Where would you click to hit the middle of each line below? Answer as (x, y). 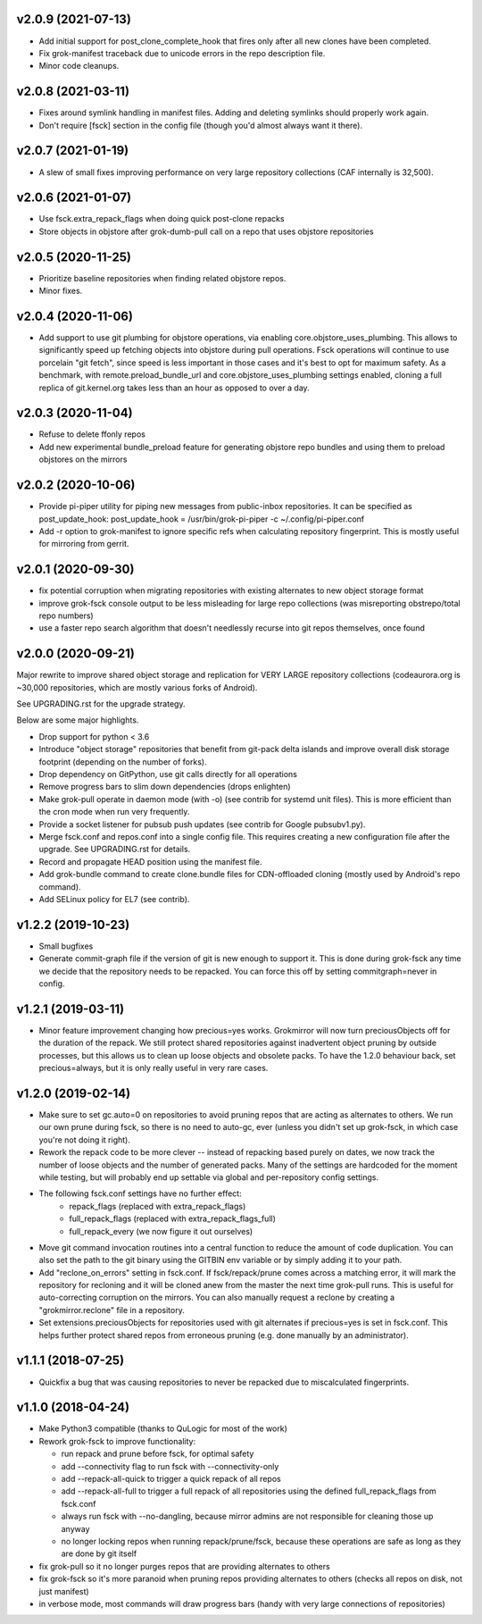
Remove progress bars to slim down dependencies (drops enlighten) (165, 787)
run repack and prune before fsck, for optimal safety (158, 1454)
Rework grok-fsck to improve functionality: (117, 1441)
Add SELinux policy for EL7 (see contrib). (114, 899)
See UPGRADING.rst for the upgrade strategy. (101, 704)
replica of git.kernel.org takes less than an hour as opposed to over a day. (174, 388)
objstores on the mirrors (83, 459)
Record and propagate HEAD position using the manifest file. (150, 861)
